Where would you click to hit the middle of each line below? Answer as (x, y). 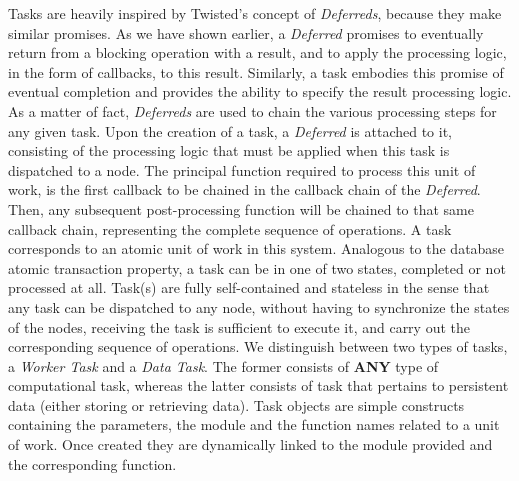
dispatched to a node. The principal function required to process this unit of (242, 169)
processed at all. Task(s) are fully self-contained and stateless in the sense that (249, 287)
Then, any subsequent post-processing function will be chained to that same (241, 208)
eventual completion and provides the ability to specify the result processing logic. (260, 91)
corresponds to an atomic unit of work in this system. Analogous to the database (256, 248)
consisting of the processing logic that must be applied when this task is (229, 150)
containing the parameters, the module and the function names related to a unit (254, 424)
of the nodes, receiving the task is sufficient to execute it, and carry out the (239, 326)
